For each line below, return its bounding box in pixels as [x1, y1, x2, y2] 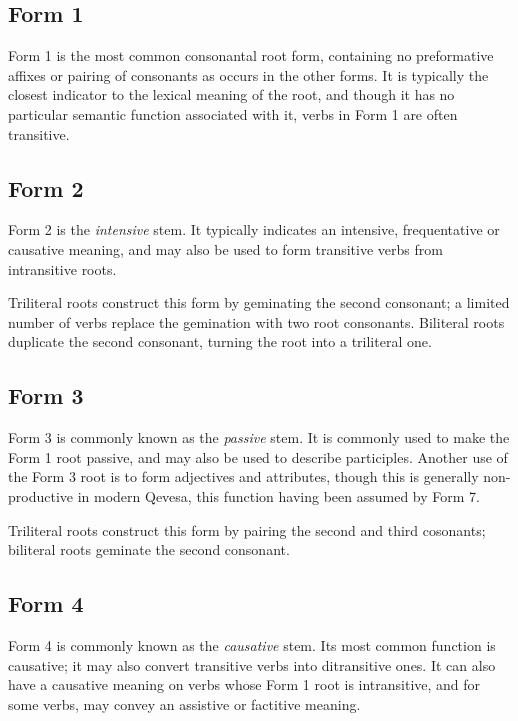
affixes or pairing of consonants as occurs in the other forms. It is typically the [8, 64, 489, 85]
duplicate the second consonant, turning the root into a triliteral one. [8, 331, 432, 352]
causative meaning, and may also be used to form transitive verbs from [8, 238, 443, 259]
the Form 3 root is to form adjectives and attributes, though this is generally [8, 466, 479, 487]
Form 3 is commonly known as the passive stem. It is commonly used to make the [8, 427, 510, 448]
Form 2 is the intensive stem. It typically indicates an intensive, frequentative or [8, 219, 500, 240]
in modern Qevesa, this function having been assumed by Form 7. [77, 485, 480, 506]
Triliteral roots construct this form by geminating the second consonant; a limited [8, 292, 510, 313]
